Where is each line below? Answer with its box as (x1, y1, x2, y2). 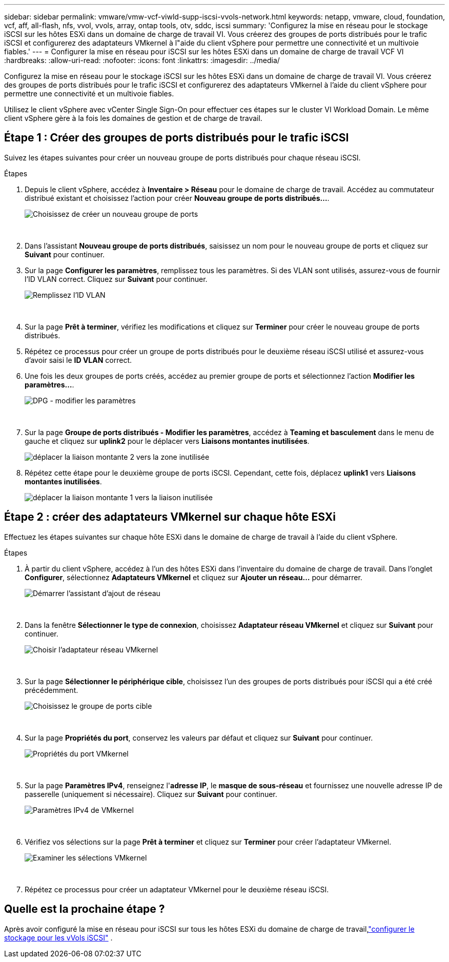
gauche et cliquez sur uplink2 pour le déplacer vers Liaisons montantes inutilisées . (25, 436, 310, 445)
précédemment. (25, 685, 78, 694)
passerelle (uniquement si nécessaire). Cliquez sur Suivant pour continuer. (25, 789, 277, 799)
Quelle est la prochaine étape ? (4, 903, 165, 916)
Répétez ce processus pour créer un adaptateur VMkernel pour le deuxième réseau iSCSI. (25, 885, 329, 894)
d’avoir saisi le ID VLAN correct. (25, 355, 132, 364)
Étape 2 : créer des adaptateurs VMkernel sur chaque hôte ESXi (4, 510, 336, 524)
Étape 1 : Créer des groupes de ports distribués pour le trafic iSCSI (4, 131, 349, 145)
